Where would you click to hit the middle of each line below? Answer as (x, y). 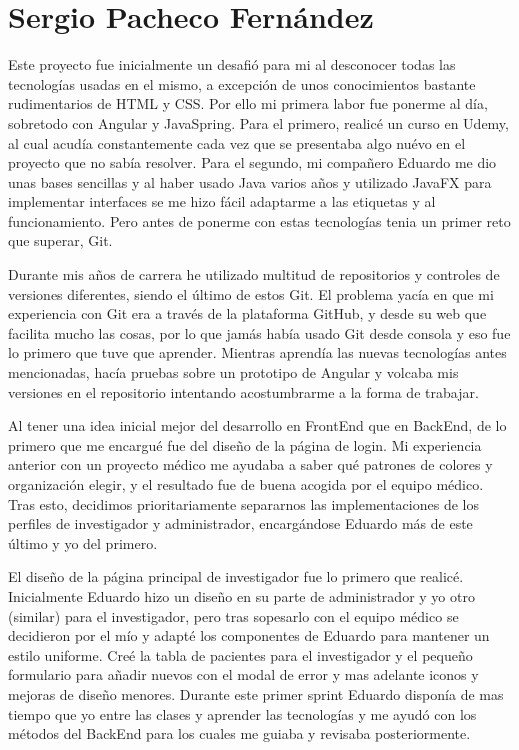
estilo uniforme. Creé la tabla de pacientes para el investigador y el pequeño (240, 654)
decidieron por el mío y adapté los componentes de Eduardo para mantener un (249, 635)
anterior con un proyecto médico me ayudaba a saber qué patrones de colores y (250, 464)
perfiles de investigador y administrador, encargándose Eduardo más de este (240, 523)
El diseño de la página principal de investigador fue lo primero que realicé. (236, 576)
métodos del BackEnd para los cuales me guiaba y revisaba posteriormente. (239, 733)
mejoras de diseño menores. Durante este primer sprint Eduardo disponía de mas (256, 693)
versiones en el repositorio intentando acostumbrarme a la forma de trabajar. (243, 391)
